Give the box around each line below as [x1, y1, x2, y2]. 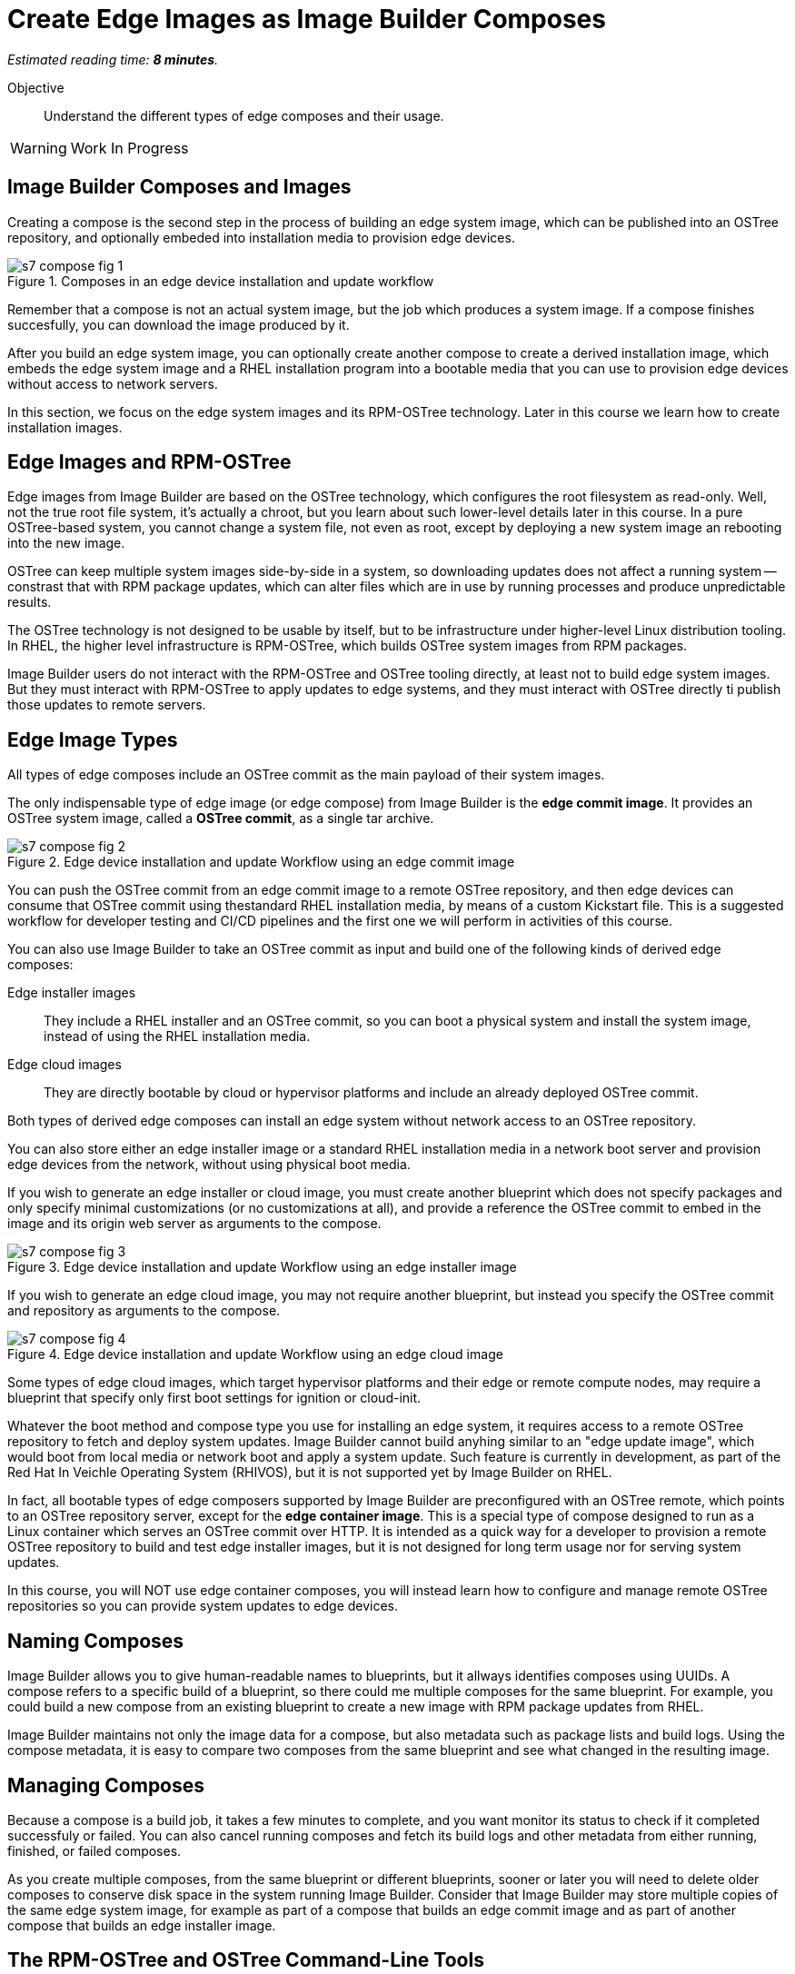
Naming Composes [7, 1629, 184, 1652]
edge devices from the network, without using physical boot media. [7, 1156, 411, 1173]
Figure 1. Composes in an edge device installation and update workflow [7, 273, 434, 289]
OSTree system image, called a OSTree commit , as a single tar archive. [7, 810, 434, 827]
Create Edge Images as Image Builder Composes [7, 4, 606, 35]
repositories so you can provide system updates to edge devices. [7, 1598, 399, 1614]
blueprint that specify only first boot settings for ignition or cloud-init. [7, 1390, 422, 1406]
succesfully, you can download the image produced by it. [7, 316, 350, 332]
